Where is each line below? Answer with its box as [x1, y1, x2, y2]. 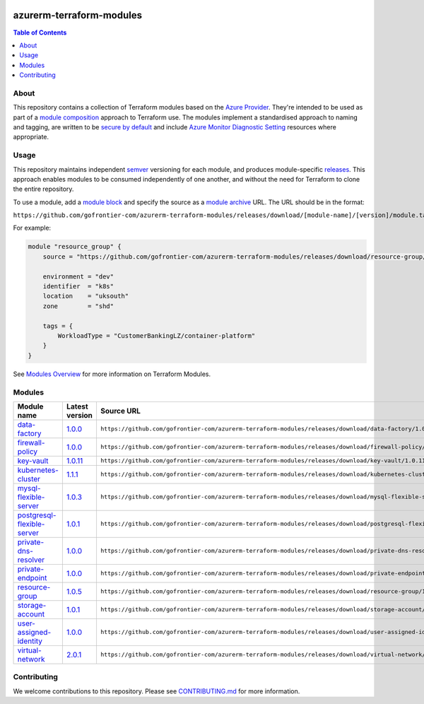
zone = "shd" [42, 302, 114, 310]
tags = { [42, 322, 73, 330]
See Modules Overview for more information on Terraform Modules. [13, 370, 211, 378]
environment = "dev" [42, 272, 114, 281]
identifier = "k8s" [42, 283, 114, 291]
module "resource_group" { [28, 242, 122, 251]
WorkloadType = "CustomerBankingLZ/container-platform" [57, 332, 256, 339]
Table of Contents [13, 28, 67, 37]
